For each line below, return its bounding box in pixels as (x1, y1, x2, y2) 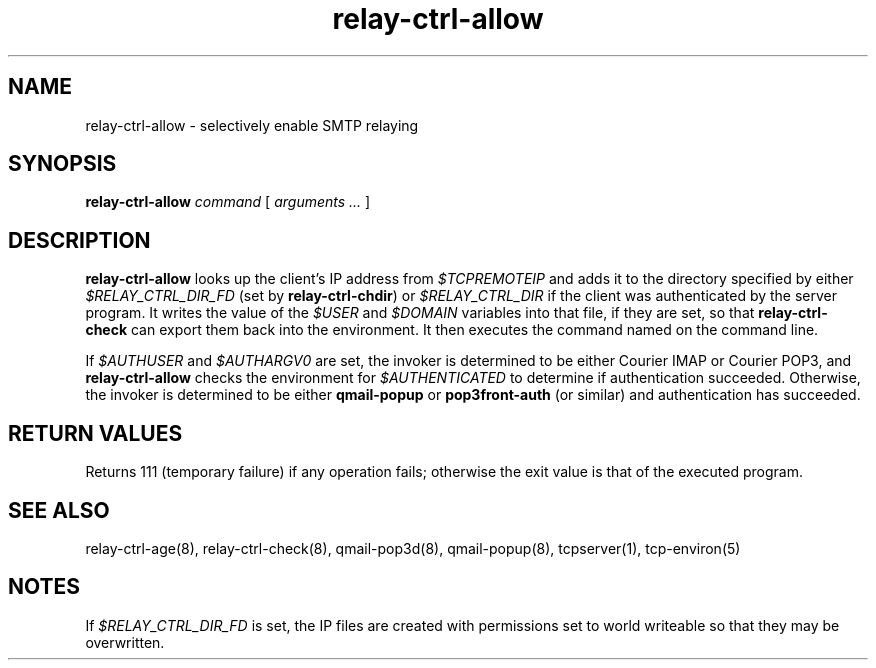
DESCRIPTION (8, 227, 151, 253)
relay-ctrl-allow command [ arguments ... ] (85, 193, 371, 211)
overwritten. (85, 633, 165, 651)
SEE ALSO (8, 497, 110, 523)
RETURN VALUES (8, 420, 183, 446)
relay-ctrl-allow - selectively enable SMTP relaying (85, 116, 419, 134)
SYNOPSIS (8, 151, 117, 177)
